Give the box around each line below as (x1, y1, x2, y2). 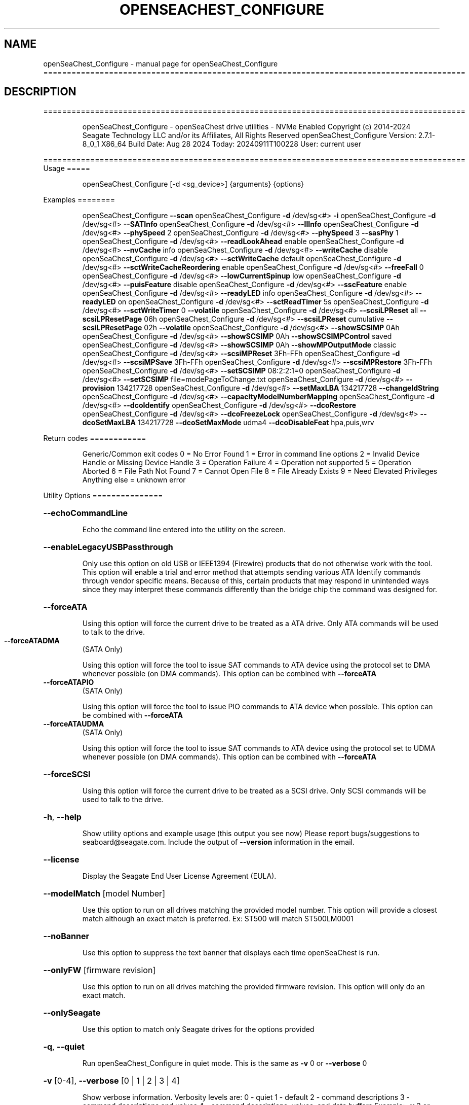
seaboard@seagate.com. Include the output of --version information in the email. (82, 838, 355, 847)
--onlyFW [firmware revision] (43, 965, 156, 976)
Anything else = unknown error (82, 475, 186, 485)
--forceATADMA (4, 636, 60, 645)
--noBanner (43, 931, 89, 942)
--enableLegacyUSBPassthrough (43, 542, 173, 552)
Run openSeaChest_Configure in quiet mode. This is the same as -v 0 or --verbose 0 (82, 1059, 367, 1068)
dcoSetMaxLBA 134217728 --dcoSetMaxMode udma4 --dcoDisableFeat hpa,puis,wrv (82, 418, 374, 427)
